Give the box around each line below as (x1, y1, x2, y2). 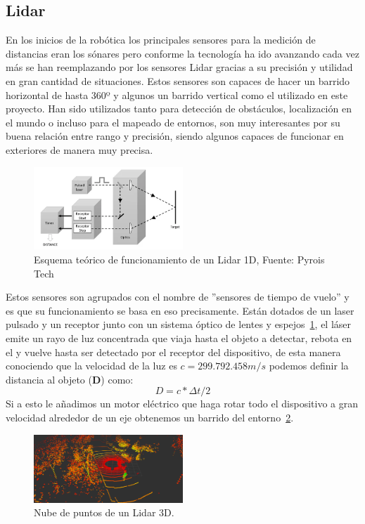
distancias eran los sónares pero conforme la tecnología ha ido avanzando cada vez (6, 46, 359, 60)
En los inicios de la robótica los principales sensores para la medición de (6, 32, 316, 47)
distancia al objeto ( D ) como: (6, 372, 134, 386)
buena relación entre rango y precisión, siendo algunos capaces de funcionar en (6, 129, 344, 143)
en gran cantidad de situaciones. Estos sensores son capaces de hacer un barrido (6, 73, 350, 88)
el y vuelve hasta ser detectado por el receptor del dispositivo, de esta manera (6, 344, 341, 359)
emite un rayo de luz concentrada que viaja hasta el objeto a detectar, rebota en (6, 331, 352, 346)
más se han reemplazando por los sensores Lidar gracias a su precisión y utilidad (6, 60, 353, 74)
